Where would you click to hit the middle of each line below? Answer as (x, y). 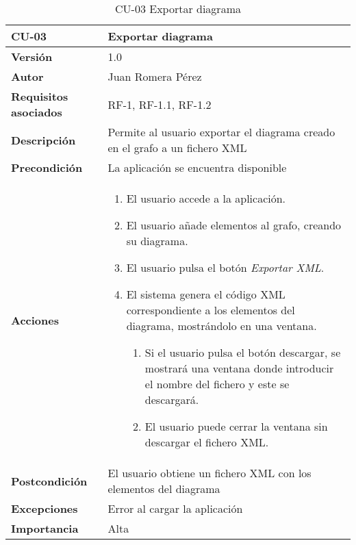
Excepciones (44, 508)
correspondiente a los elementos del (211, 310)
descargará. (172, 400)
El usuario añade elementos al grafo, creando (234, 225)
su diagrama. (157, 241)
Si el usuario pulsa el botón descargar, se (243, 352)
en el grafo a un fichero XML (177, 148)
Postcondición (49, 481)
